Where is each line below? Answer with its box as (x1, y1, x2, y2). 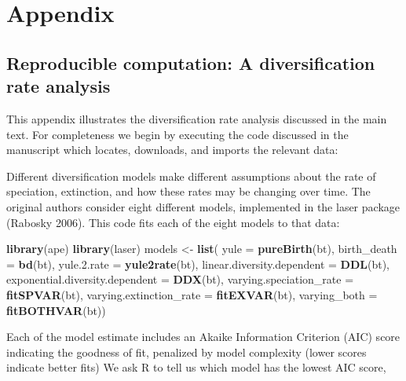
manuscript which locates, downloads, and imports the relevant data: (6, 141, 338, 158)
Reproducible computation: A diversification (6, 50, 375, 75)
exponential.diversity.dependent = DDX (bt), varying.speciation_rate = (6, 271, 354, 288)
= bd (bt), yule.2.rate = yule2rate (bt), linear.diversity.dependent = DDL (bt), (6, 255, 390, 272)
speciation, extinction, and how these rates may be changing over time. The (6, 183, 371, 200)
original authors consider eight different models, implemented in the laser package (6, 198, 400, 214)
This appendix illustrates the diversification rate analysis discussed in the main (6, 110, 387, 126)
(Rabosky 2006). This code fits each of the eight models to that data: (6, 214, 340, 230)
